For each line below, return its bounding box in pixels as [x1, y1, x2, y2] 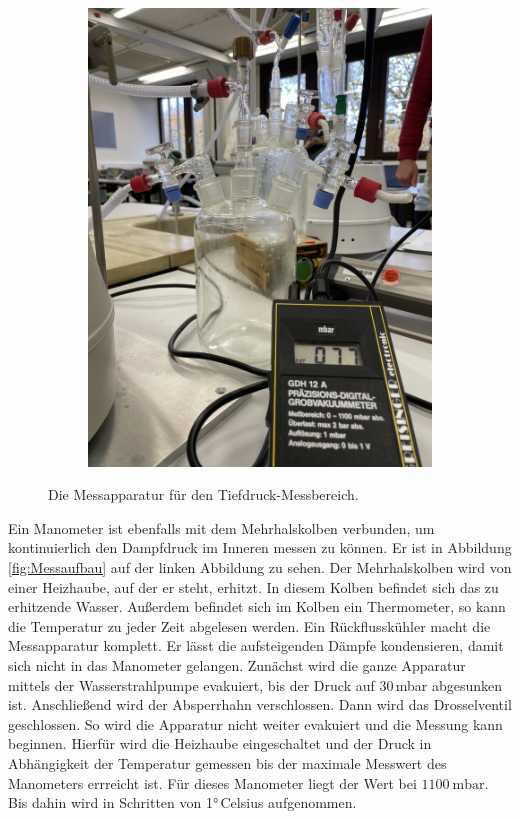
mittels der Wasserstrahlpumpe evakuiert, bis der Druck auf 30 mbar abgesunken [8, 674, 503, 695]
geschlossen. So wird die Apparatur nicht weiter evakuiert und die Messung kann [8, 713, 503, 734]
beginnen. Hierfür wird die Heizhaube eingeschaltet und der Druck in [8, 733, 432, 754]
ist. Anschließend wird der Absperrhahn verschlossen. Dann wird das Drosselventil [8, 694, 512, 715]
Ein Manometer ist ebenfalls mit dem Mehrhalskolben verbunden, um [8, 517, 435, 538]
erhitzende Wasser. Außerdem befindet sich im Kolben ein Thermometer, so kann [8, 596, 506, 617]
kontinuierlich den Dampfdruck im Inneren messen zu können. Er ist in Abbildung [8, 537, 512, 558]
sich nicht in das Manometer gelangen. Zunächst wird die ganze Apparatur [8, 655, 466, 675]
